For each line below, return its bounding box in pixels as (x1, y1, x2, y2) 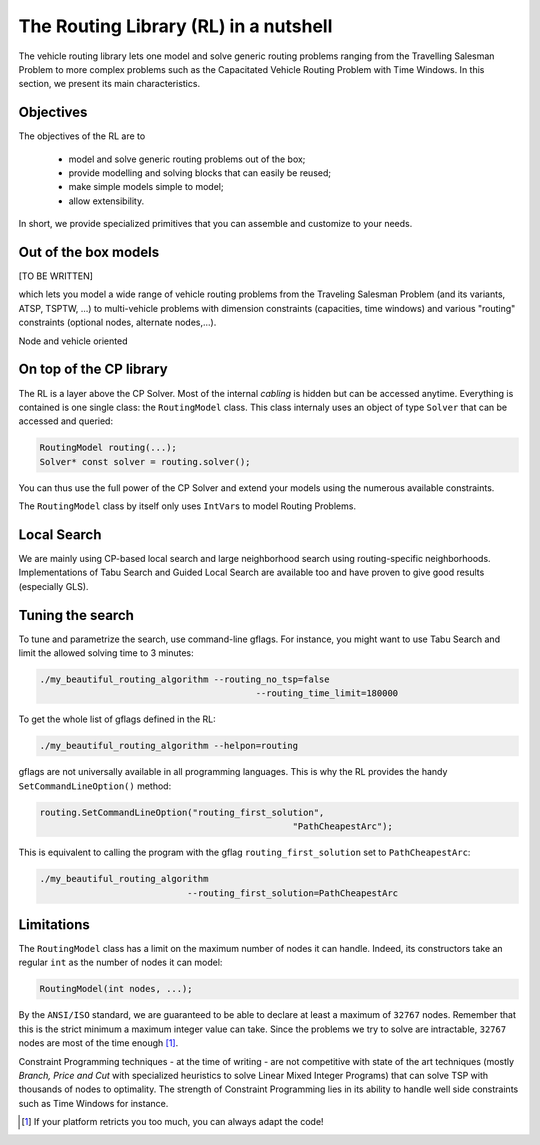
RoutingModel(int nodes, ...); (39, 983, 194, 995)
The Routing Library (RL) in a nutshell (18, 15, 333, 37)
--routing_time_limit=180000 (255, 688, 399, 699)
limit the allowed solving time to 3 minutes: (18, 647, 194, 659)
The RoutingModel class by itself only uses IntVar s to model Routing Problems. (18, 500, 357, 512)
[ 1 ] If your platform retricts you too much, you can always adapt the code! (21, 1116, 324, 1128)
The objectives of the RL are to (18, 130, 146, 142)
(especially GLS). (18, 580, 89, 592)
